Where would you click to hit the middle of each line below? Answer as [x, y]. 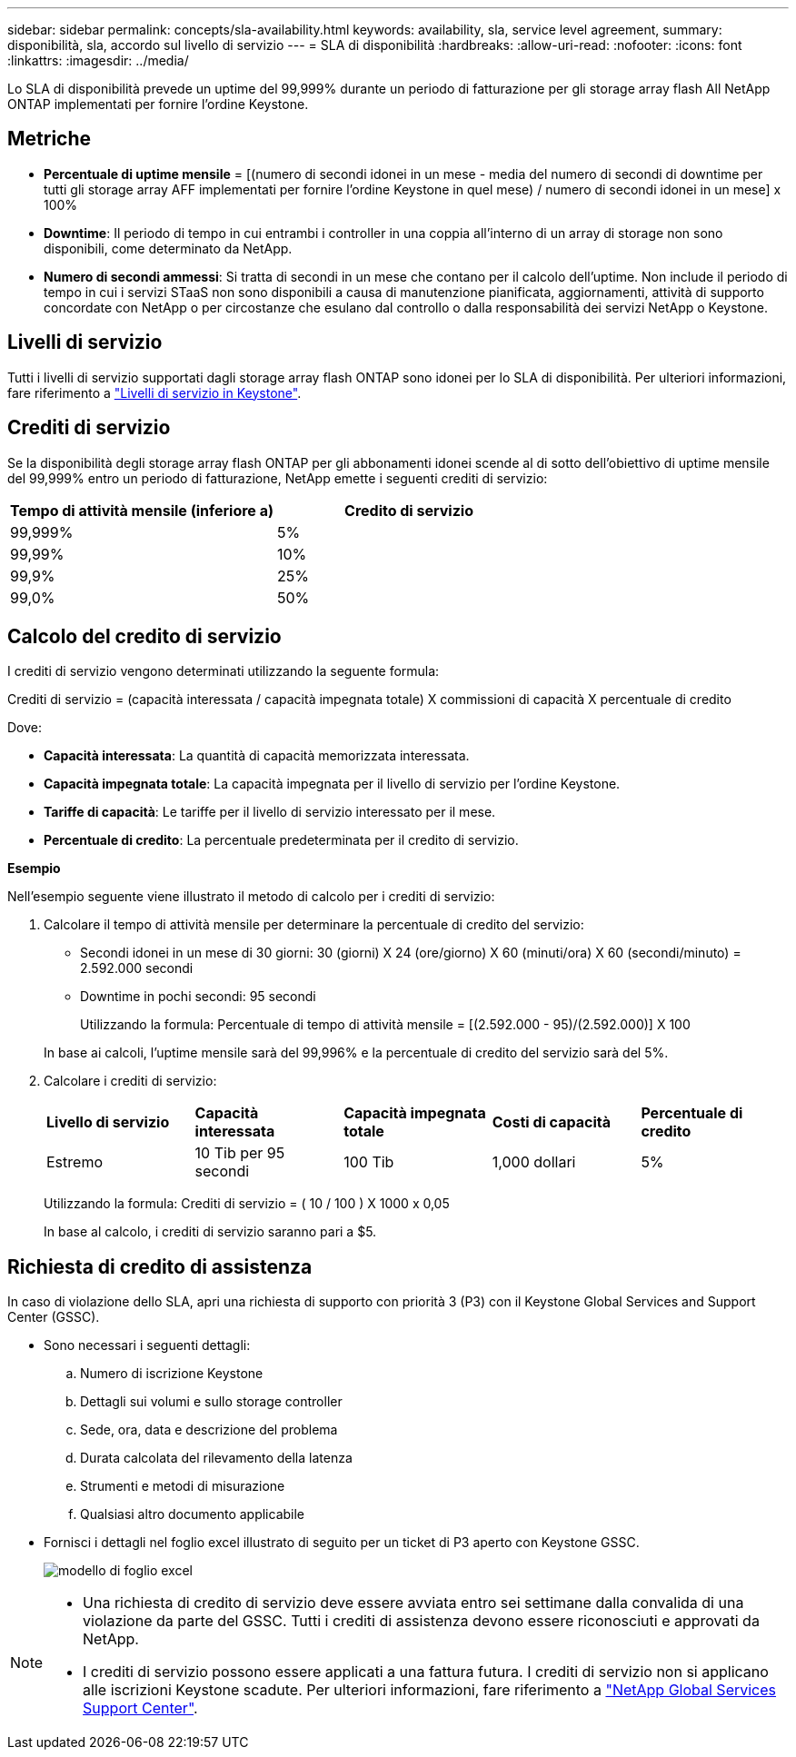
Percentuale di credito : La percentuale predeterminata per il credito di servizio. [281, 840]
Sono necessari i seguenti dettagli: [147, 1345]
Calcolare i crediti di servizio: [130, 1081]
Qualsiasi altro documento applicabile [193, 1514]
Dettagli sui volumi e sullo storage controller [211, 1402]
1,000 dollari [534, 1162]
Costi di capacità [551, 1122]
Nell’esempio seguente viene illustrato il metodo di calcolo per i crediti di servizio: [251, 897]
